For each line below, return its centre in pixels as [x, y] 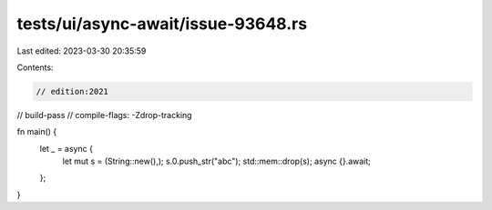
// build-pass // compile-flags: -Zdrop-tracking [104, 115]
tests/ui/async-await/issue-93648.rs [162, 24]
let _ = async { [66, 148]
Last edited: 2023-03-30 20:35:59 [82, 51]
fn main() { [37, 132]
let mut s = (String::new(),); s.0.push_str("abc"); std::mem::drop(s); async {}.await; [216, 161]
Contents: [35, 67]
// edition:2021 [72, 91]
